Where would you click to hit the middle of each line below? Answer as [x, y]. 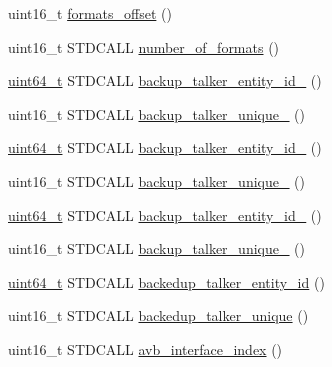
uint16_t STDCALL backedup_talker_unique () [158, 315]
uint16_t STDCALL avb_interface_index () [145, 348]
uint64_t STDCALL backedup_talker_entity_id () [166, 281]
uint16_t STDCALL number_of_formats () [144, 46]
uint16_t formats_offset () [90, 13]
